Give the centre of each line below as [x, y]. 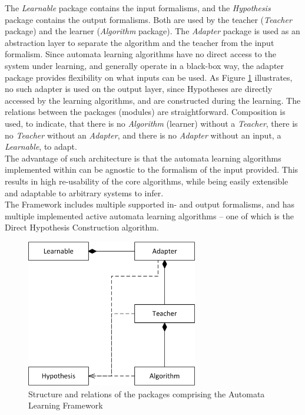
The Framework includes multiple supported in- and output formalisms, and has [150, 204]
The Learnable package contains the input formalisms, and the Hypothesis [138, 8]
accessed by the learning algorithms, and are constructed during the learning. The [153, 100]
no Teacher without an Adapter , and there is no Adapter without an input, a [143, 135]
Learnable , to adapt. [41, 146]
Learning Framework [66, 405]
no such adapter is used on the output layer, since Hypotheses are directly [139, 89]
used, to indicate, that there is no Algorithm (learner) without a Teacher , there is [151, 123]
